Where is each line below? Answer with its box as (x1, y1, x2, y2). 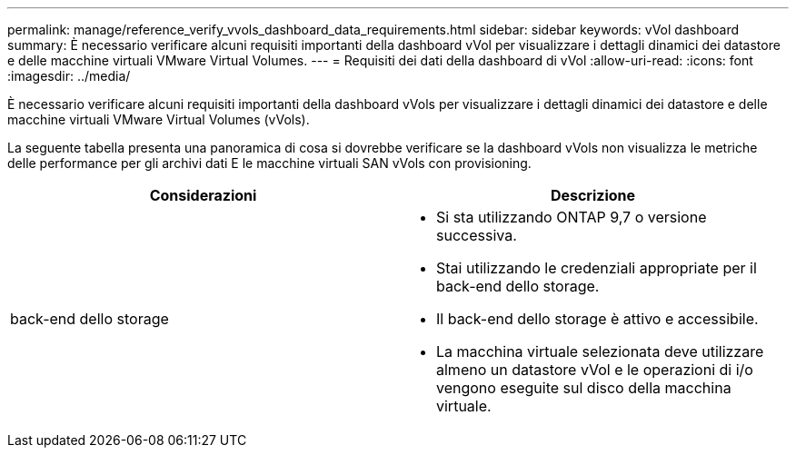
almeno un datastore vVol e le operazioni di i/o (436, 361, 753, 379)
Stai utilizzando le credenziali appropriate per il (436, 259, 757, 277)
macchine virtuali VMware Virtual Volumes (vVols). (7, 112, 310, 127)
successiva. (436, 226, 517, 244)
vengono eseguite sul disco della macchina (436, 379, 731, 397)
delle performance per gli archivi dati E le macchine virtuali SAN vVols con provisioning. (7, 155, 532, 171)
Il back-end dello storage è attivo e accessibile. (436, 310, 759, 328)
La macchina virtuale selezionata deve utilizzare (436, 342, 764, 361)
